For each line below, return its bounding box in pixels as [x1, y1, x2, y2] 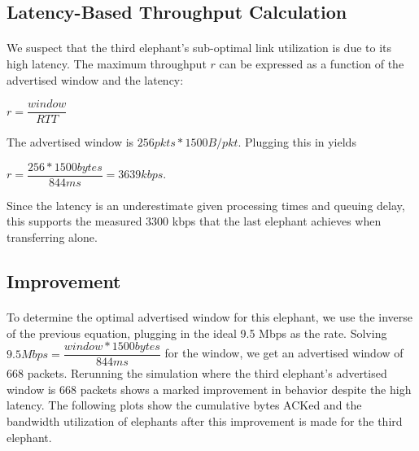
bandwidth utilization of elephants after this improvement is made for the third [7, 413, 403, 430]
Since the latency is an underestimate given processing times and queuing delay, [7, 196, 405, 213]
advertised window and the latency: [7, 71, 184, 88]
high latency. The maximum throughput [7, 55, 207, 72]
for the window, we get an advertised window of [164, 344, 404, 361]
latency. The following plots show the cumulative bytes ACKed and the [7, 396, 362, 414]
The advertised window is [7, 134, 134, 151]
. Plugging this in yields [238, 134, 356, 151]
